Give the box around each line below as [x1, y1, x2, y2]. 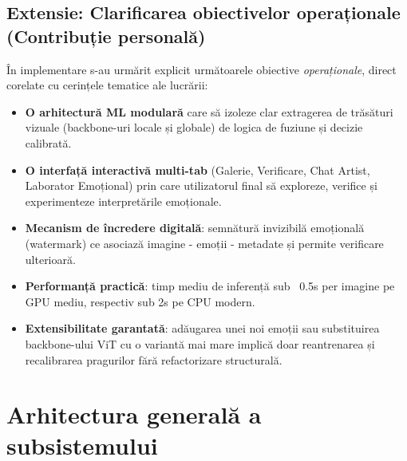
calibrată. [25, 134, 72, 151]
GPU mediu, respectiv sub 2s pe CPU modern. [25, 293, 255, 309]
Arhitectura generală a [6, 398, 262, 431]
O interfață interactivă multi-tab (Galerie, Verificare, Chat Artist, [25, 161, 370, 178]
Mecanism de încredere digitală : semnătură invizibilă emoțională [25, 219, 365, 236]
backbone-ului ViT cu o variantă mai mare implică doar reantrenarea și [25, 335, 375, 352]
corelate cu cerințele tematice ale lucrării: [6, 77, 208, 93]
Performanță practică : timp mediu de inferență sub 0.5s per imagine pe [25, 278, 395, 294]
